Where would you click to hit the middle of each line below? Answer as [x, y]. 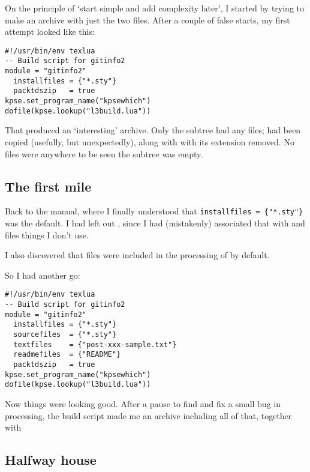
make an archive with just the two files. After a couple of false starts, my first [148, 20]
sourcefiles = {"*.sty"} [65, 335]
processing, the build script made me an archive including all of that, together [148, 415]
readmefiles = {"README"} [67, 355]
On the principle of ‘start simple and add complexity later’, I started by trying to [155, 8]
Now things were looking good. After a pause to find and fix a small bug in [143, 403]
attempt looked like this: [50, 32]
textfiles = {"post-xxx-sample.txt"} [95, 344]
